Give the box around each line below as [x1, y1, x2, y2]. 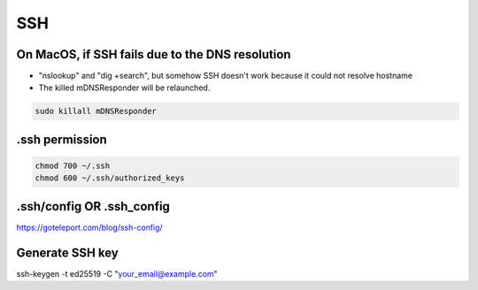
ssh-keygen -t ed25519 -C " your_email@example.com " [16, 268, 219, 279]
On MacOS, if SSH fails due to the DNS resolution [16, 47, 291, 62]
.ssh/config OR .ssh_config [16, 199, 170, 214]
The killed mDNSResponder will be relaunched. [38, 82, 211, 93]
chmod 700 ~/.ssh [35, 161, 111, 172]
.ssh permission [16, 132, 108, 147]
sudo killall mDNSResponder [35, 106, 157, 117]
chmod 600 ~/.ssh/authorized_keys [35, 173, 185, 183]
